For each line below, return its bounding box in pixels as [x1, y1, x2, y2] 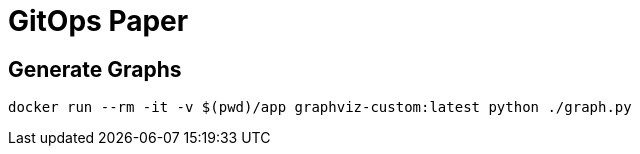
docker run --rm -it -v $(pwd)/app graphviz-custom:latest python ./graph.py [8, 99, 632, 116]
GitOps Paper [8, 4, 189, 38]
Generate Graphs [8, 56, 182, 82]
